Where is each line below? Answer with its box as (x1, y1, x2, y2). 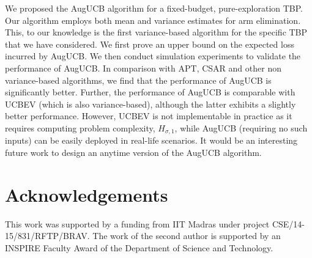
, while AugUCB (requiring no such (174, 121, 308, 134)
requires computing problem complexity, (5, 121, 155, 134)
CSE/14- (272, 217, 305, 230)
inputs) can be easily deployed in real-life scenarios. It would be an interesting (5, 134, 298, 147)
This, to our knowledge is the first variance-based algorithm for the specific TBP (5, 26, 308, 39)
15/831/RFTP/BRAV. (5, 229, 90, 242)
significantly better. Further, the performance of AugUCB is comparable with (5, 86, 295, 98)
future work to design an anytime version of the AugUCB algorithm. (5, 146, 262, 158)
